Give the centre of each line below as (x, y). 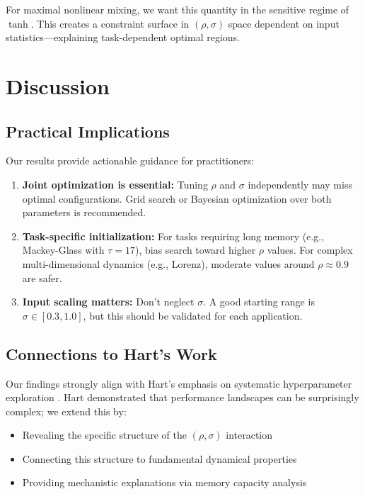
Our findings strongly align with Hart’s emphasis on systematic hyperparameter (179, 383)
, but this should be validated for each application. (193, 315)
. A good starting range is (259, 302)
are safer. (42, 277)
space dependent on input (284, 23)
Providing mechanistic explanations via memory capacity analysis (164, 482)
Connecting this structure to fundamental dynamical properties (160, 458)
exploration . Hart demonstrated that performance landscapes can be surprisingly (182, 397)
